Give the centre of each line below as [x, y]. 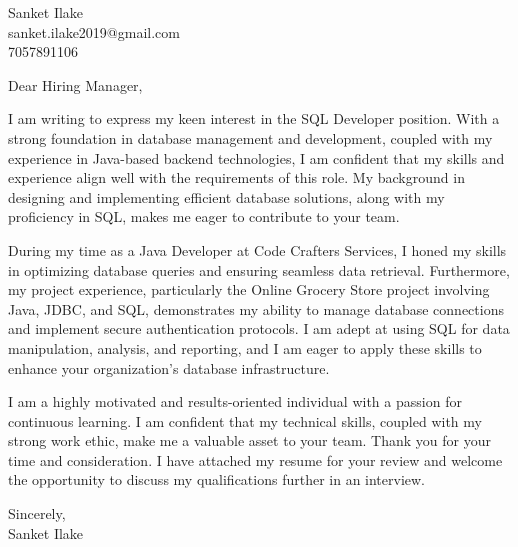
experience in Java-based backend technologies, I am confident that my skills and [256, 157]
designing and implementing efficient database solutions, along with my [226, 196]
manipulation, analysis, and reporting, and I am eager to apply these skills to [245, 347]
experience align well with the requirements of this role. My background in [236, 177]
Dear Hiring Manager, [75, 84]
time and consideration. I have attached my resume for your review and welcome [255, 459]
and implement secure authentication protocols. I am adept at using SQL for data [259, 328]
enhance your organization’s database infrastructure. [169, 367]
